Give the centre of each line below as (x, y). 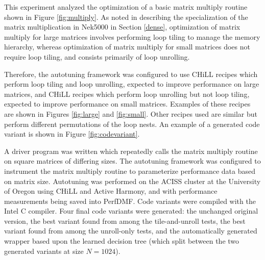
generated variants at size (44, 251)
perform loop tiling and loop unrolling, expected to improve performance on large (132, 84)
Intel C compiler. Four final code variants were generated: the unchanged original (131, 211)
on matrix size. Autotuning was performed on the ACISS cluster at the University (132, 181)
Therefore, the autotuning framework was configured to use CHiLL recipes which (131, 74)
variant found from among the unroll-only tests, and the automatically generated (131, 231)
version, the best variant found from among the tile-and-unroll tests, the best (125, 220)
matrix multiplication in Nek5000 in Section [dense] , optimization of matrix (122, 27)
